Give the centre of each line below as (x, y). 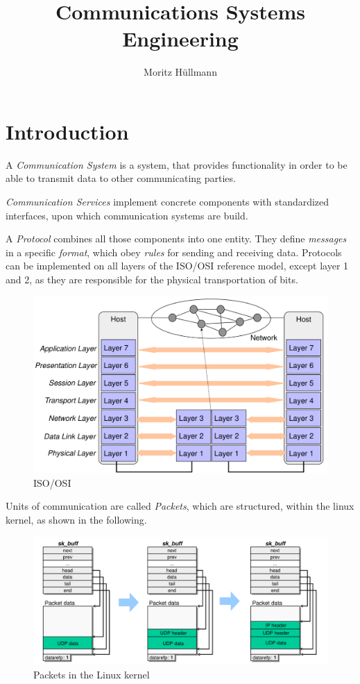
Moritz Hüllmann (180, 72)
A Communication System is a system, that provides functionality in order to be (177, 164)
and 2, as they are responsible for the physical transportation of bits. (152, 279)
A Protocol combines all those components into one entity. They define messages (176, 239)
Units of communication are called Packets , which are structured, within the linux (180, 506)
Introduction (67, 131)
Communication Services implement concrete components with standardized (168, 202)
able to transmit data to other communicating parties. (121, 178)
